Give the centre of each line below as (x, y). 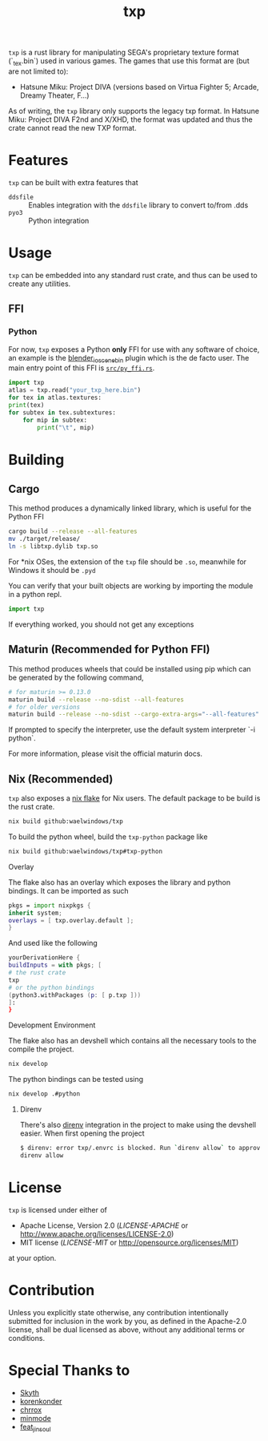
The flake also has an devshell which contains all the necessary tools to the (133, 1041)
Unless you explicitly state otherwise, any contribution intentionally (118, 1312)
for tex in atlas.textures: (55, 398)
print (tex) (26, 405)
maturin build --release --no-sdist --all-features (96, 700)
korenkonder (41, 1401)
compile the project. (41, 1049)
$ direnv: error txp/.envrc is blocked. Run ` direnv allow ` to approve (142, 1148)
